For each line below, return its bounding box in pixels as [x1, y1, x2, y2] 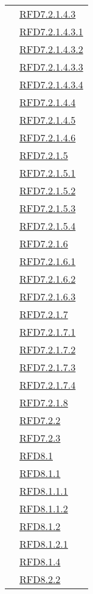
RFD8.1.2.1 [19, 537, 68, 551]
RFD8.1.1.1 [19, 484, 68, 498]
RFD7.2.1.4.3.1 [19, 24, 83, 38]
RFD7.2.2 [19, 413, 61, 427]
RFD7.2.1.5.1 [19, 166, 76, 180]
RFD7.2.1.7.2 [19, 342, 76, 356]
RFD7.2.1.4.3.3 [19, 60, 83, 74]
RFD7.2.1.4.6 [19, 130, 76, 144]
